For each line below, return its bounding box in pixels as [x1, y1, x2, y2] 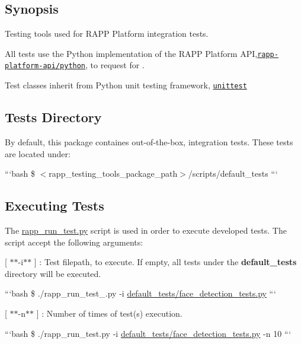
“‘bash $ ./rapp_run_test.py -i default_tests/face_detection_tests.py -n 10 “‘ [5, 327, 292, 339]
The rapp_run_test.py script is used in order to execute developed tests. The [5, 224, 287, 236]
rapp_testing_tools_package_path [49, 167, 178, 180]
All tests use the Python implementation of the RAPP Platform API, [5, 47, 258, 59]
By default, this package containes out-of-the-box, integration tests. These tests [5, 135, 293, 148]
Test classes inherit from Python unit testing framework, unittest [5, 79, 247, 91]
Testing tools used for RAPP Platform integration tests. [5, 27, 209, 40]
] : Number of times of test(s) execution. [36, 307, 182, 319]
